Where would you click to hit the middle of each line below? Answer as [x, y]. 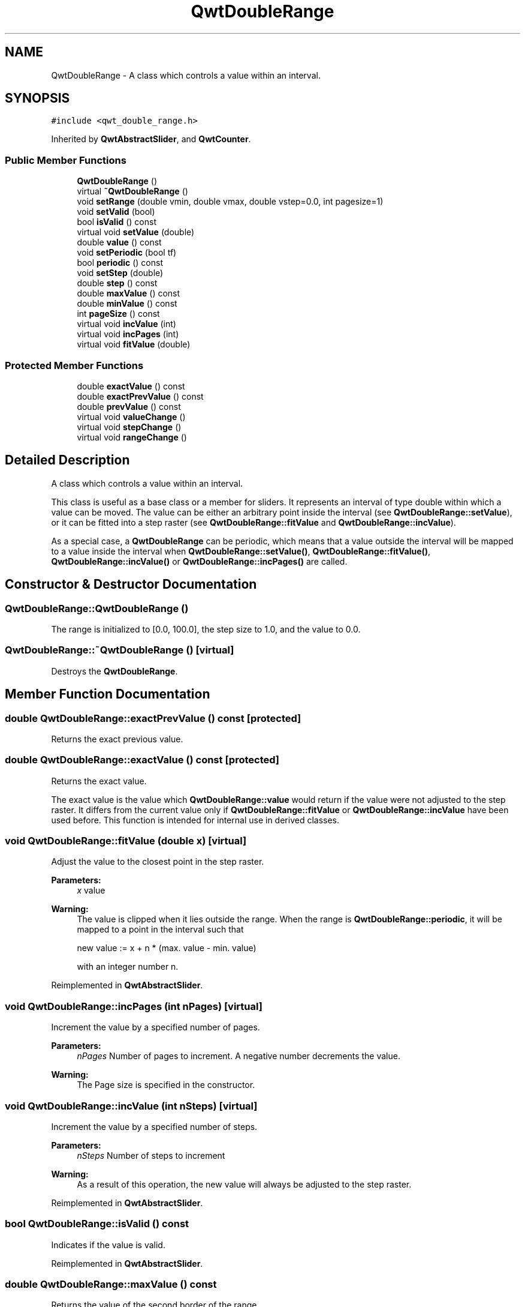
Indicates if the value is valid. [108, 1245]
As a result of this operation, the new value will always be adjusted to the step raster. [244, 1184]
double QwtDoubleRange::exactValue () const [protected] [142, 760]
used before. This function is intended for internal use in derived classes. [195, 820]
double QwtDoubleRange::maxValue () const [111, 1284]
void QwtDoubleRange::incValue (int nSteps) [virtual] [131, 1106]
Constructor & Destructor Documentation [131, 584]
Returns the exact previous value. [117, 739]
